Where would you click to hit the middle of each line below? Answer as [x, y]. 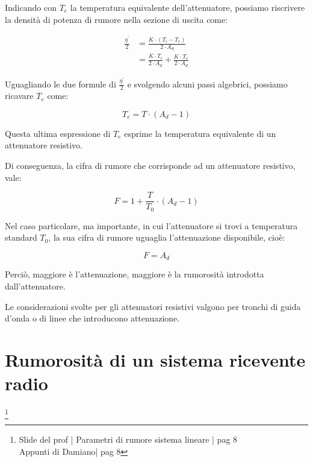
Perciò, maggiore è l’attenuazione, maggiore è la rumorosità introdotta [135, 274]
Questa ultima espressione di [58, 133]
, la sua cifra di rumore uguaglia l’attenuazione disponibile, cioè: [167, 237]
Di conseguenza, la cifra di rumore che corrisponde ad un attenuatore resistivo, [150, 165]
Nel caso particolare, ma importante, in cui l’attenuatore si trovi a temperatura [151, 225]
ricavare [19, 96]
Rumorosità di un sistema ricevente [155, 359]
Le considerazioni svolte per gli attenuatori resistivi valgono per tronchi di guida [153, 306]
